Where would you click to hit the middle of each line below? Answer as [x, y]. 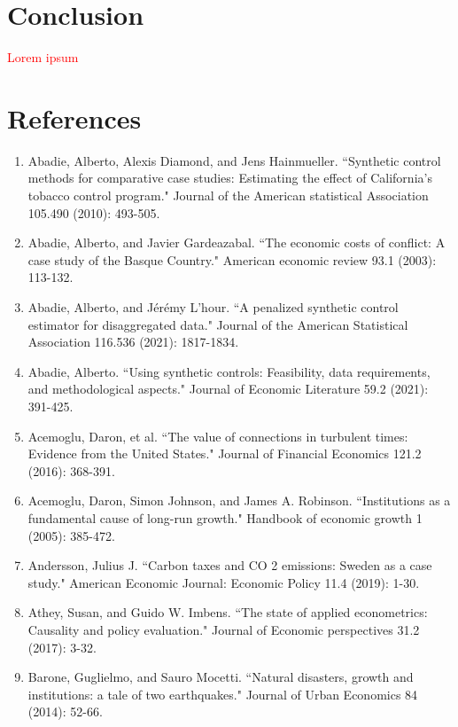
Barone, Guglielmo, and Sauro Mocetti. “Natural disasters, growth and [221, 677]
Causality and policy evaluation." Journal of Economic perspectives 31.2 [224, 629]
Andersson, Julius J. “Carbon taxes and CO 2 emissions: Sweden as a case [230, 565]
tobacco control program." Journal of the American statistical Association [228, 195]
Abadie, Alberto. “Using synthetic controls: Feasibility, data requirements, [229, 371]
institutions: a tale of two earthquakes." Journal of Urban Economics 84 [223, 694]
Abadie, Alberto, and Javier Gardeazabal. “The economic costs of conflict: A [237, 242]
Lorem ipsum [43, 57]
